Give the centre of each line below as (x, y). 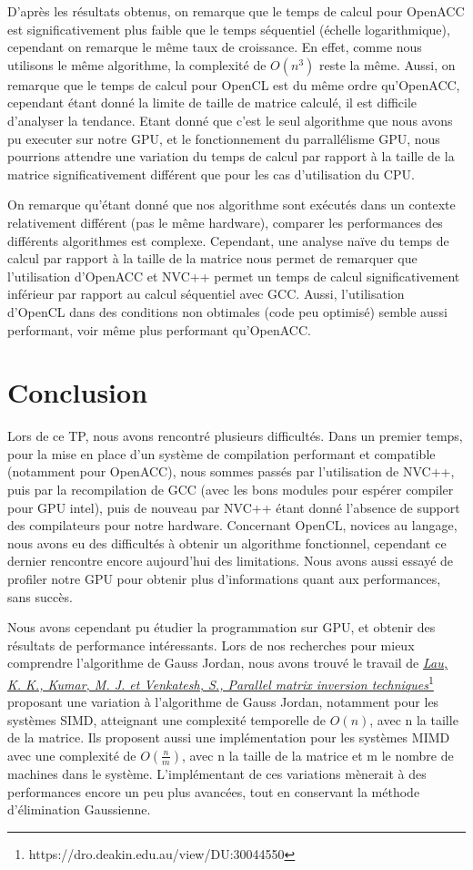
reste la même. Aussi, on (387, 64)
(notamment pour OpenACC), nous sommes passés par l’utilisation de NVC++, (231, 471)
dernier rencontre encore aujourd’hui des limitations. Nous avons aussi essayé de (231, 561)
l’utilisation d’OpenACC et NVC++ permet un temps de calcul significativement (234, 276)
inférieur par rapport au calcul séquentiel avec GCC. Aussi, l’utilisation (206, 294)
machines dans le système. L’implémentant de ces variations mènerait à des (217, 773)
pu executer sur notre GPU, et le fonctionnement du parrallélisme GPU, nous (224, 138)
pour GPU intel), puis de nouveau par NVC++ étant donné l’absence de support (234, 507)
